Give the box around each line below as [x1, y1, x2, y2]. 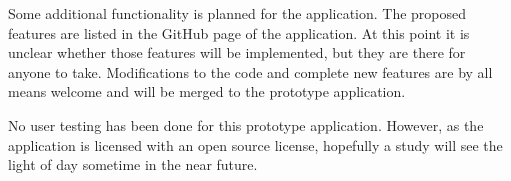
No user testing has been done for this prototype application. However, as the [8, 114, 484, 135]
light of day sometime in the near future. [8, 154, 258, 175]
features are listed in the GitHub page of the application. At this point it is [8, 22, 470, 43]
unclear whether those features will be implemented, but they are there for [8, 42, 466, 63]
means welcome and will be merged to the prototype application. [8, 81, 406, 102]
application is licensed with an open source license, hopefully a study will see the [8, 134, 503, 155]
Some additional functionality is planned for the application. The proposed [8, 3, 467, 23]
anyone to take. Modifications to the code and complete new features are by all [8, 61, 493, 82]
